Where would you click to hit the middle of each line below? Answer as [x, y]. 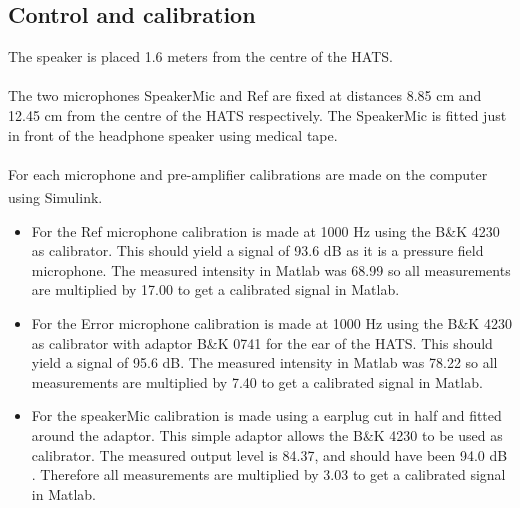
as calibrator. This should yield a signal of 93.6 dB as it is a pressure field [257, 250]
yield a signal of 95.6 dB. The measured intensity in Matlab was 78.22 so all [264, 362]
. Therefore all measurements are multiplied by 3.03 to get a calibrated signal [268, 474]
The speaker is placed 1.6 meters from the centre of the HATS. [200, 56]
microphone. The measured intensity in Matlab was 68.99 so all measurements [271, 269]
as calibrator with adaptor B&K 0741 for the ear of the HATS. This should [262, 342]
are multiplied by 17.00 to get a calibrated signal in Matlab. [215, 289]
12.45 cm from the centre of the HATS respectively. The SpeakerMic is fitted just [257, 114]
